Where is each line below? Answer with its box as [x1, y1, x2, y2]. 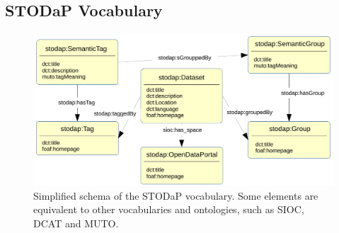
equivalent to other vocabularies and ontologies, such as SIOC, [33, 202, 304, 217]
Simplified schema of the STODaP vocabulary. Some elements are [33, 188, 318, 203]
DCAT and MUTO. [33, 215, 119, 230]
